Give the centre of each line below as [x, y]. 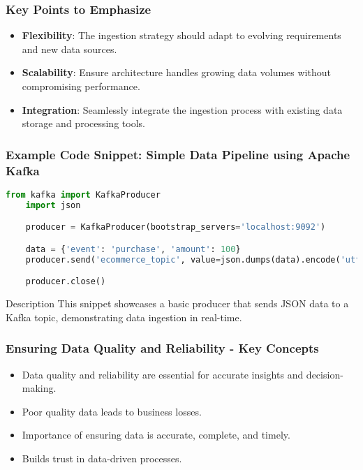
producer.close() [66, 282]
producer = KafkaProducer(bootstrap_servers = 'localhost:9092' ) [176, 227]
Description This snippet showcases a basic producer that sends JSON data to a [177, 303]
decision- [325, 374]
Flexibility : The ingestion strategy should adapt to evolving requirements [181, 35]
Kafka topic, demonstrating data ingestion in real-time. [124, 317]
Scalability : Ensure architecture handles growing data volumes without [176, 72]
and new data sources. [69, 49]
